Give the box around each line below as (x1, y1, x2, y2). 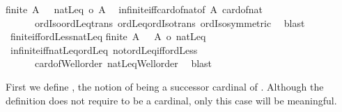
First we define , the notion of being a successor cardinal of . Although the (6, 79, 324, 93)
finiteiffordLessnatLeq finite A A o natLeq (10, 29, 206, 44)
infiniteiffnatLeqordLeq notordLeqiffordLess (10, 42, 198, 57)
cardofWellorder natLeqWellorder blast (34, 56, 212, 71)
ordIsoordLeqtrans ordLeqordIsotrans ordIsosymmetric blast (34, 15, 305, 30)
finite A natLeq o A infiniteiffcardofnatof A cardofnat (6, 2, 263, 16)
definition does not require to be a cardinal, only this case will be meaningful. (6, 93, 337, 107)
